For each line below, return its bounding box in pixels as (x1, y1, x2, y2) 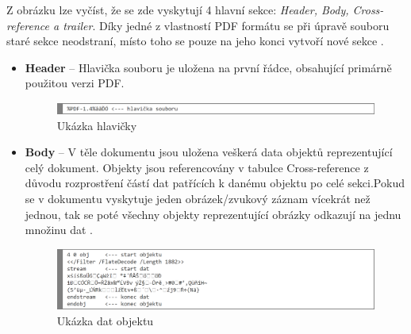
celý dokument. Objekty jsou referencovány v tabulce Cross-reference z (25, 159, 369, 175)
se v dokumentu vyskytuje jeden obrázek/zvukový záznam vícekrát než (25, 190, 371, 206)
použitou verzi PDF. (25, 75, 125, 91)
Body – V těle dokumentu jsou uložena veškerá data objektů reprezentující (25, 144, 393, 160)
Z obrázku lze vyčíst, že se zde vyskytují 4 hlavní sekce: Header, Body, (6, 2, 349, 17)
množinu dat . (25, 221, 93, 238)
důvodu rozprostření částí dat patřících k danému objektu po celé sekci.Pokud (25, 175, 405, 191)
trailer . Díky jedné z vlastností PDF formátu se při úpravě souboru (63, 17, 390, 33)
